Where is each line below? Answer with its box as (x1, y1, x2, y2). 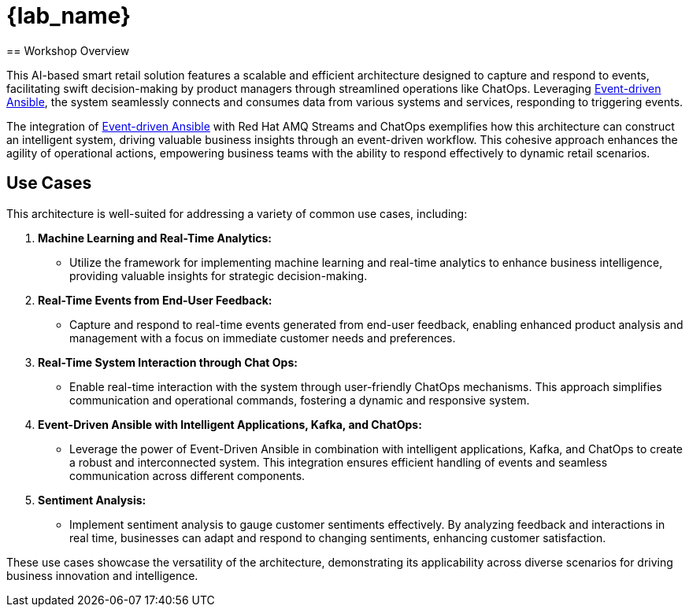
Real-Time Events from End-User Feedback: (38, 293, 272, 307)
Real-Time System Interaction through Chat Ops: (38, 355, 298, 369)
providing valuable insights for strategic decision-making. (69, 268, 368, 282)
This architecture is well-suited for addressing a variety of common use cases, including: (6, 206, 468, 220)
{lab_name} (6, 2, 132, 29)
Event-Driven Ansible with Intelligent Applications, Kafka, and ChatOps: (38, 417, 422, 431)
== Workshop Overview (6, 43, 130, 57)
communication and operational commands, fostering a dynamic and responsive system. (69, 393, 530, 407)
